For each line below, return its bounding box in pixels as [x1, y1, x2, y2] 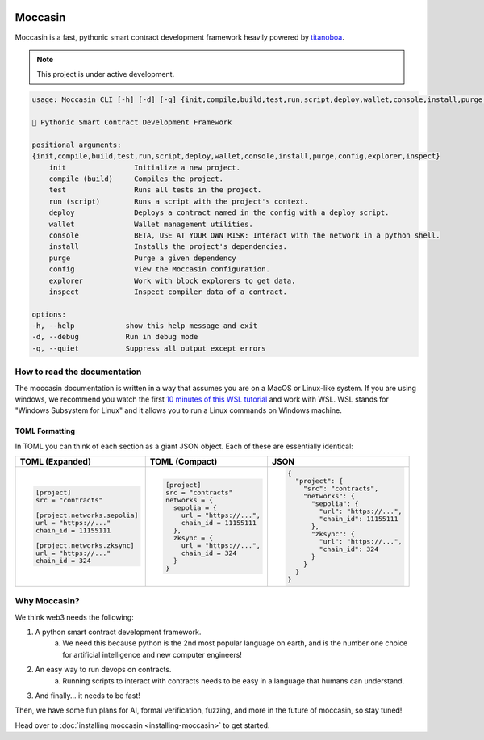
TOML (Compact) [149, 456, 218, 468]
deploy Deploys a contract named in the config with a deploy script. [48, 208, 390, 217]
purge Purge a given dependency [48, 253, 237, 263]
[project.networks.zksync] [35, 541, 135, 549]
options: [31, 309, 67, 319]
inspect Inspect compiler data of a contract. [48, 287, 288, 296]
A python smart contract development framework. [35, 627, 202, 637]
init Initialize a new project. [48, 162, 241, 172]
